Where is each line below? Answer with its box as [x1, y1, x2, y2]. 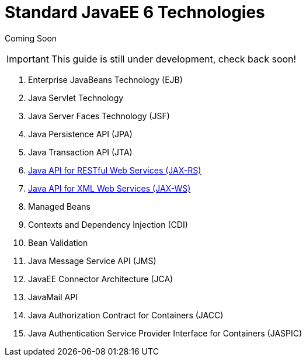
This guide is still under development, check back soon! [51, 53, 297, 65]
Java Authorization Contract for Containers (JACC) [28, 310, 224, 320]
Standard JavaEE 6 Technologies [5, 2, 265, 22]
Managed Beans [28, 201, 91, 211]
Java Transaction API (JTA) [28, 147, 133, 157]
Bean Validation [28, 237, 88, 248]
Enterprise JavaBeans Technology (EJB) [28, 74, 183, 85]
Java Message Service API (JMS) [28, 255, 157, 266]
